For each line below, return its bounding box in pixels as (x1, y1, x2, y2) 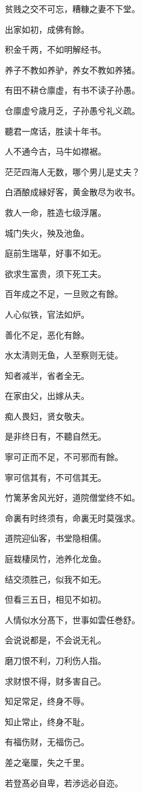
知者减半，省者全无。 (5, 369, 89, 381)
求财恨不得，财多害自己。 (5, 674, 106, 687)
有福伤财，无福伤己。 (5, 735, 89, 748)
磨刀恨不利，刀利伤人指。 (5, 654, 106, 666)
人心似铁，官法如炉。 (5, 307, 89, 320)
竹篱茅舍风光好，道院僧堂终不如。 (5, 491, 140, 504)
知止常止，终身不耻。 (5, 715, 89, 728)
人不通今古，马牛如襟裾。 (5, 145, 106, 158)
